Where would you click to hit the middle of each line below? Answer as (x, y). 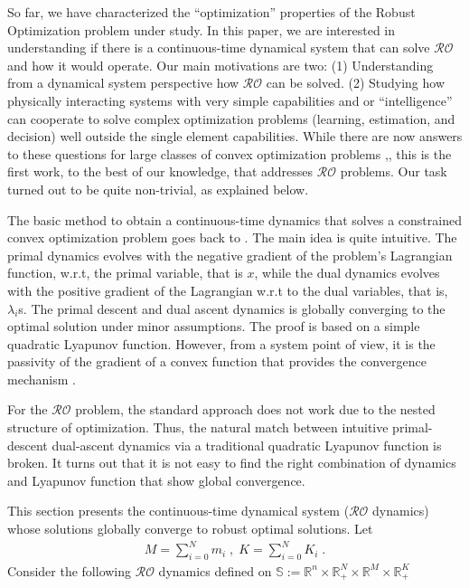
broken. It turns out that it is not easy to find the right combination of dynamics (232, 463)
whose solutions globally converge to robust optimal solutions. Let (190, 529)
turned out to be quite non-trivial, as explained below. (158, 189)
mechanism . (42, 379)
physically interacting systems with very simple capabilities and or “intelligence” (230, 100)
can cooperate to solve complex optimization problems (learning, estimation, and (231, 118)
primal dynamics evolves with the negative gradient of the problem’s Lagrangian (230, 255)
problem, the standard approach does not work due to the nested (255, 409)
